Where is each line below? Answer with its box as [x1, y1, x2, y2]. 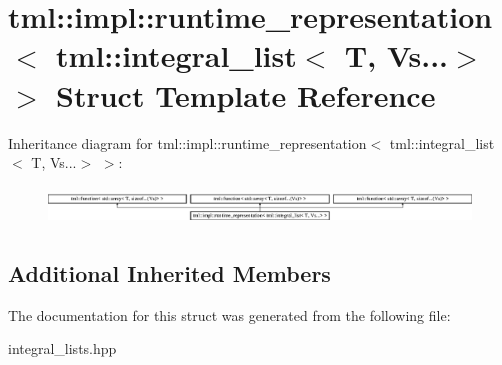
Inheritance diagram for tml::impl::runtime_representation [8, 132, 367, 153]
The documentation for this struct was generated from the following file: [8, 304, 451, 325]
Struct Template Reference [56, 74, 436, 115]
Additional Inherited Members [8, 257, 331, 288]
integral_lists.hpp [8, 338, 117, 359]
